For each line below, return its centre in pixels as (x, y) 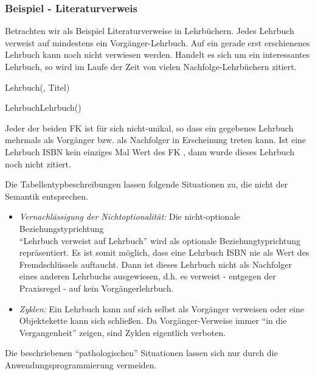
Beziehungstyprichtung (61, 228)
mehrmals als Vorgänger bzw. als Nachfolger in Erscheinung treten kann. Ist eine (156, 140)
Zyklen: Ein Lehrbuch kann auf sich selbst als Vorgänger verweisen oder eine (161, 308)
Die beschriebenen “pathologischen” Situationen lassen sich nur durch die (141, 353)
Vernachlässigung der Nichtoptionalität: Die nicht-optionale (130, 216)
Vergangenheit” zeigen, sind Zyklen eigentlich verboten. (123, 332)
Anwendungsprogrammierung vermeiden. (81, 364)
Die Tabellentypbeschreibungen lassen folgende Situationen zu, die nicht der (147, 184)
